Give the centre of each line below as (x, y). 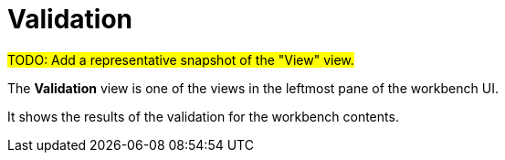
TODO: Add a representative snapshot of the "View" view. (181, 59)
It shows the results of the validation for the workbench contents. (203, 116)
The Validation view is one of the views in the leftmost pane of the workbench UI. (253, 88)
